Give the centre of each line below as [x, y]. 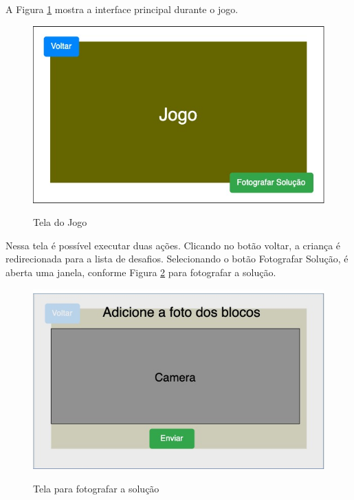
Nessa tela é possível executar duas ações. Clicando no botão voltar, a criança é [173, 245]
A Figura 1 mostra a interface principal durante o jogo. [122, 9]
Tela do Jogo [60, 222]
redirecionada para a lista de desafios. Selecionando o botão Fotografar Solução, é [177, 259]
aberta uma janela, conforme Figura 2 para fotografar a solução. [141, 272]
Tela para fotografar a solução [96, 488]
